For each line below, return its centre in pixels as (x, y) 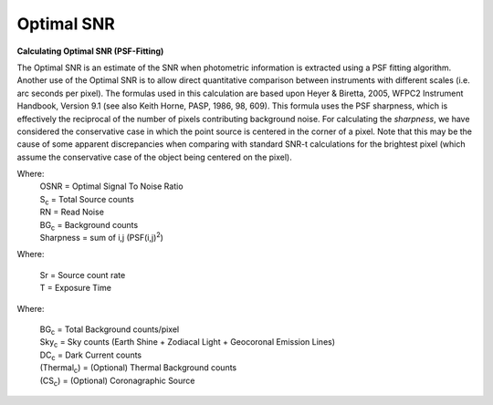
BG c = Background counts (89, 226)
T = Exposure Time (75, 288)
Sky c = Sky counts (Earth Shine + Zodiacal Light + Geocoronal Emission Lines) (188, 343)
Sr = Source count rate (83, 275)
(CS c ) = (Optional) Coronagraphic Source (117, 381)
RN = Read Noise (72, 212)
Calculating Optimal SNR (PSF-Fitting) (90, 51)
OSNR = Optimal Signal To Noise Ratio (111, 186)
